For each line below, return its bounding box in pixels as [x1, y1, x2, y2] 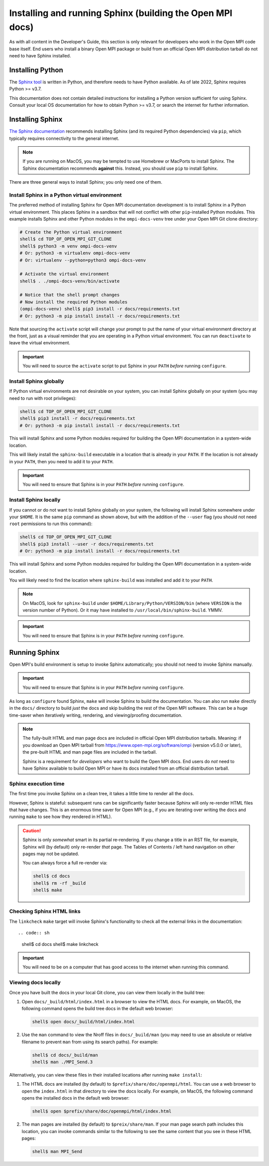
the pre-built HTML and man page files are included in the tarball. [22, 749, 157, 755]
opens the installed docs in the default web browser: [21, 1095, 130, 1101]
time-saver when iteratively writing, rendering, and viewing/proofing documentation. [9, 712, 183, 718]
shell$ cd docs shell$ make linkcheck [21, 941, 99, 947]
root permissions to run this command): [9, 521, 93, 527]
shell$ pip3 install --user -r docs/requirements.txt [19, 541, 154, 547]
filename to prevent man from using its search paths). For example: [21, 1039, 159, 1045]
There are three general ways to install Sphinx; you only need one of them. [9, 179, 162, 185]
